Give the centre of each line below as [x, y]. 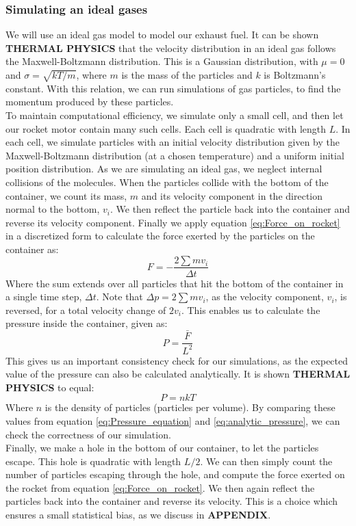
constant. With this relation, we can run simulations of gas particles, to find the [173, 88]
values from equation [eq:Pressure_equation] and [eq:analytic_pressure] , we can [173, 420]
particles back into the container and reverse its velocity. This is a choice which [172, 501]
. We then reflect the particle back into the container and [230, 209]
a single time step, [44, 297]
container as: [32, 249]
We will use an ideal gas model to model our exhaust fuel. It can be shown [162, 35]
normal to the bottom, [53, 209]
